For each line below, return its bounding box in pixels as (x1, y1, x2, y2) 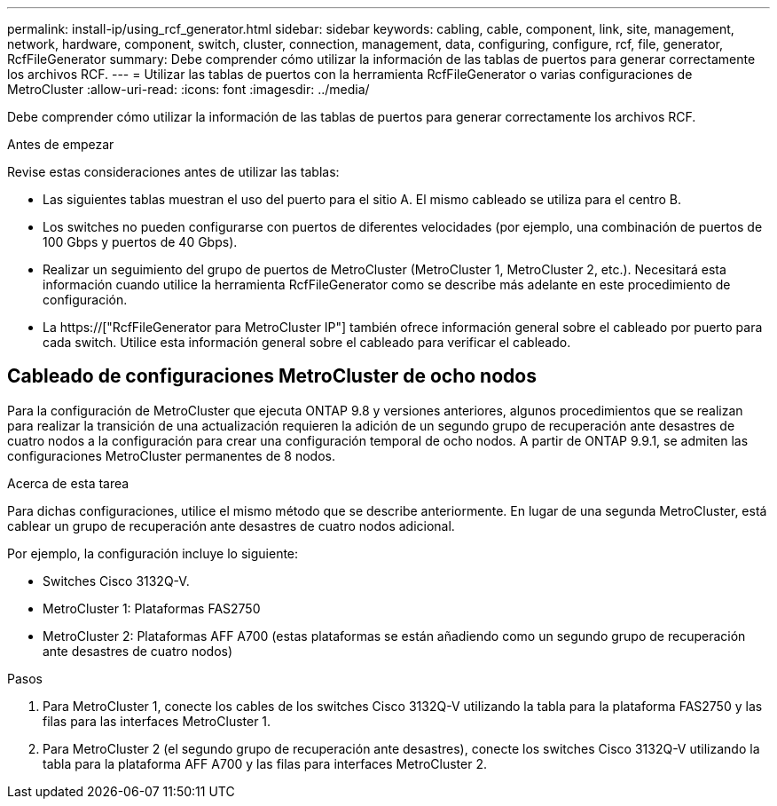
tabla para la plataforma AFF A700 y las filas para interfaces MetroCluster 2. (43, 755, 487, 771)
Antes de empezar (7, 137, 114, 152)
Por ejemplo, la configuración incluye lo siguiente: (7, 545, 299, 561)
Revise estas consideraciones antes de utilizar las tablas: (7, 164, 340, 179)
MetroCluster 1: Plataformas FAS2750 (43, 600, 261, 616)
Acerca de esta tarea (7, 475, 129, 491)
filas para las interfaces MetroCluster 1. (43, 713, 271, 729)
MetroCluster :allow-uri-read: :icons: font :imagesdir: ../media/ (7, 82, 370, 97)
